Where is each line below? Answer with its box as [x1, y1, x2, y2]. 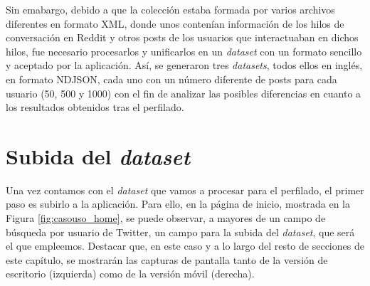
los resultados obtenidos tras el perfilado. [6, 100, 184, 115]
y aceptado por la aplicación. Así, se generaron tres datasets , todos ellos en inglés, [6, 58, 363, 73]
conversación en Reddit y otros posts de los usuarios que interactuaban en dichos [6, 30, 359, 45]
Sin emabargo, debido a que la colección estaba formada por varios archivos [6, 2, 335, 16]
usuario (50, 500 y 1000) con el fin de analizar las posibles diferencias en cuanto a [6, 85, 361, 100]
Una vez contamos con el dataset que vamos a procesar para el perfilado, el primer [6, 182, 364, 197]
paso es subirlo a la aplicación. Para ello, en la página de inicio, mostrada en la [6, 196, 351, 211]
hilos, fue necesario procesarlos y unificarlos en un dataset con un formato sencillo [6, 43, 362, 58]
